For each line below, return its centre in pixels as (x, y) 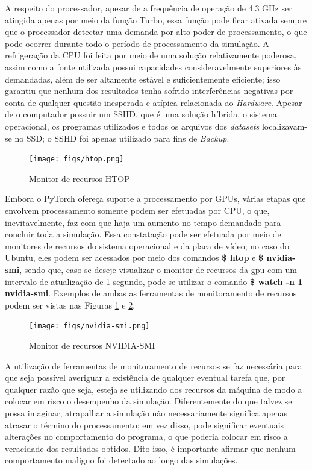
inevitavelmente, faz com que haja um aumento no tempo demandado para (143, 222)
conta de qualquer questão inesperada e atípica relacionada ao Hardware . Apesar (154, 102)
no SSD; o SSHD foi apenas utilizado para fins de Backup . (122, 138)
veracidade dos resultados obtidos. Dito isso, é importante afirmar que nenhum (150, 448)
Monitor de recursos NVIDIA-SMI (92, 345)
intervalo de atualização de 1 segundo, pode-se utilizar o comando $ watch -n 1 (154, 281)
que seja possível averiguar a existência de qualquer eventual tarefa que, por (145, 378)
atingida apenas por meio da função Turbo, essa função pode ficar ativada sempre (156, 20)
